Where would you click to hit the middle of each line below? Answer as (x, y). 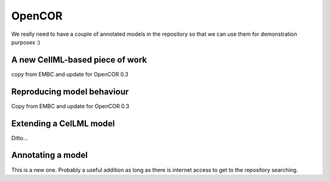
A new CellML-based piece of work (79, 60)
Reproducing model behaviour (70, 91)
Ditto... (20, 138)
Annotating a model (50, 155)
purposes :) (26, 42)
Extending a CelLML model (63, 124)
